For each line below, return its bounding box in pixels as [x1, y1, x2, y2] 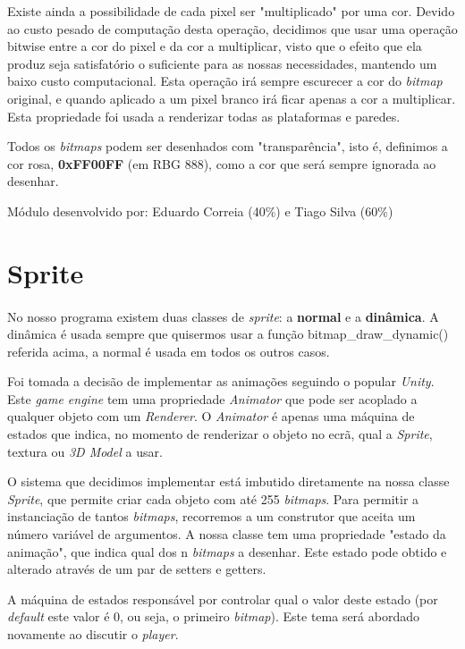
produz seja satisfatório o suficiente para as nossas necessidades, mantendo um [7, 54, 437, 72]
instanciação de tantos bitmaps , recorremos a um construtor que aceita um [7, 507, 416, 526]
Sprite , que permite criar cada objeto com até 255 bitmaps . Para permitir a [7, 489, 419, 508]
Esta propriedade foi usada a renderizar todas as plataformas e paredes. [7, 106, 401, 125]
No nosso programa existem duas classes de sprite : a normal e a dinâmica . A [7, 307, 439, 325]
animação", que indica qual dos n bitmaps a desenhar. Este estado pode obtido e [7, 542, 447, 560]
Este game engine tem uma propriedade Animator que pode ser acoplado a [7, 389, 418, 408]
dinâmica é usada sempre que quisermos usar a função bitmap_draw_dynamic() [7, 324, 449, 343]
